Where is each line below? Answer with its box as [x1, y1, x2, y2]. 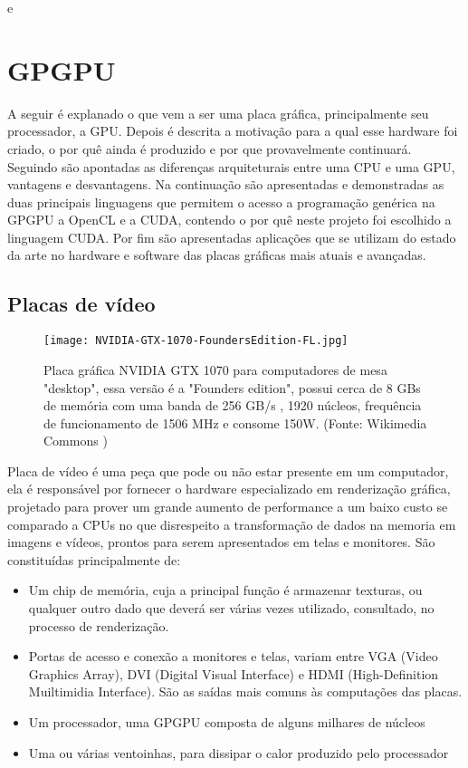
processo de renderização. [28, 616, 169, 635]
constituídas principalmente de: [7, 550, 181, 569]
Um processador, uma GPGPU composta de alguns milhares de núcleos [28, 713, 425, 732]
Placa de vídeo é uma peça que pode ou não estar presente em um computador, [7, 461, 449, 480]
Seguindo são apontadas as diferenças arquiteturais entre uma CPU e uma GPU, [7, 157, 455, 176]
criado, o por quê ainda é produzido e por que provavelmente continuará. [7, 139, 412, 158]
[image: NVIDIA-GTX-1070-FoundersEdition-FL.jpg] [43, 334, 349, 348]
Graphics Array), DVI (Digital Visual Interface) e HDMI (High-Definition [28, 664, 439, 683]
